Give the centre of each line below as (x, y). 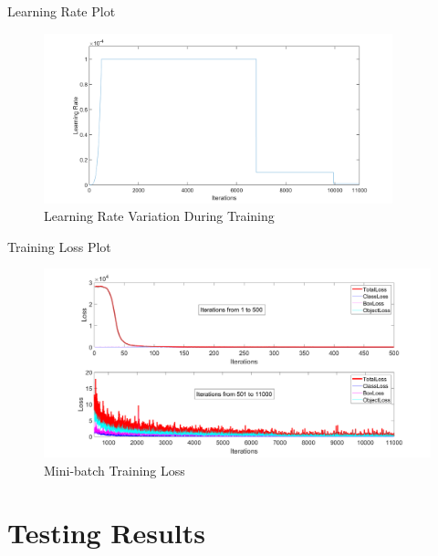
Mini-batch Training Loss (115, 470)
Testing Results (107, 533)
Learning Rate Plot (62, 11)
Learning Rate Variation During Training (159, 216)
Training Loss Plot (59, 246)
